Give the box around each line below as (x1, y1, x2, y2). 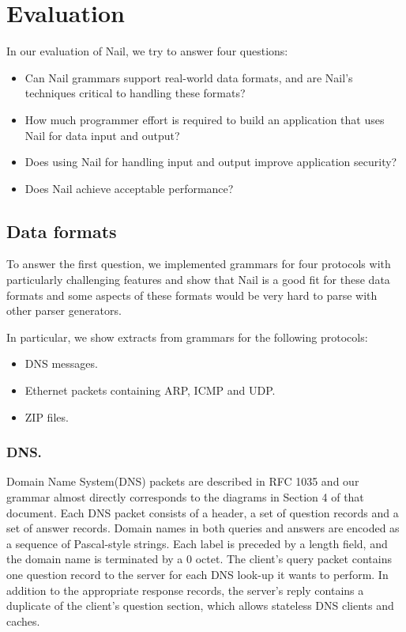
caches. (6, 612, 40, 629)
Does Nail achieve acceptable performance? (24, 180, 234, 196)
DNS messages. (24, 355, 98, 372)
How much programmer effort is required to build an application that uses (24, 111, 385, 127)
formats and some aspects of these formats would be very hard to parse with (6, 286, 378, 303)
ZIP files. (24, 408, 69, 425)
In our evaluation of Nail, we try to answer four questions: (6, 43, 288, 59)
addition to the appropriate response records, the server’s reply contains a (6, 581, 364, 598)
